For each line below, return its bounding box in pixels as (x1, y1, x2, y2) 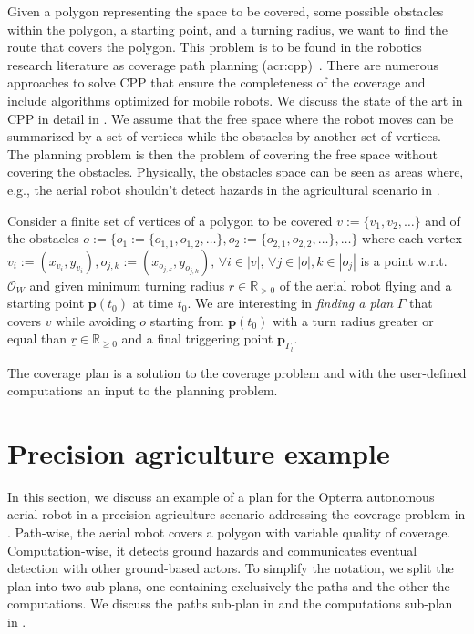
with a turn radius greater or (272, 311, 434, 330)
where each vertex (362, 229, 462, 248)
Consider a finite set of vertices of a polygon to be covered (7, 210, 333, 230)
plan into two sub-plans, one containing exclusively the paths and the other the (7, 576, 450, 595)
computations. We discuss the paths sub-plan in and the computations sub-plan (7, 594, 453, 613)
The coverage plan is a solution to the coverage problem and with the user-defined (7, 363, 467, 382)
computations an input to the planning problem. (7, 381, 278, 400)
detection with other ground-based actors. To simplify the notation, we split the (7, 558, 454, 578)
